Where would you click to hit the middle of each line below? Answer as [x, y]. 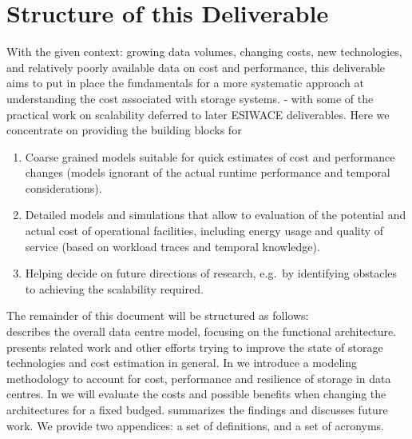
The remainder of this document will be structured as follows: [158, 315]
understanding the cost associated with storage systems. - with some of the [190, 98]
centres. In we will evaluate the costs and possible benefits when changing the [196, 394]
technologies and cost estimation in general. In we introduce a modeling [182, 363]
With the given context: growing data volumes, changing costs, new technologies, [204, 52]
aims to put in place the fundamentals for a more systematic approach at [186, 83]
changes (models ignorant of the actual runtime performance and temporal [208, 172]
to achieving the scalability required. [114, 288]
